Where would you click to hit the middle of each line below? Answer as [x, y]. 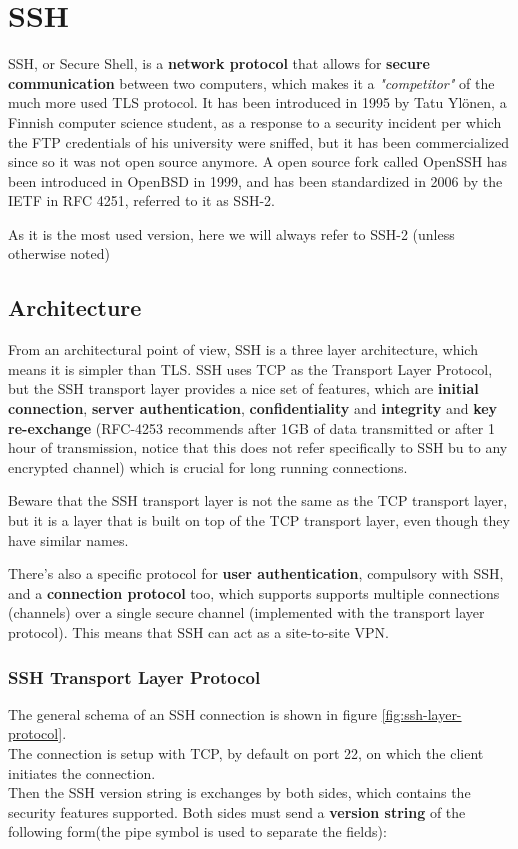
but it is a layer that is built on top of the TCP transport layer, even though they [259, 520]
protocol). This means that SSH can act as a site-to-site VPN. [198, 631]
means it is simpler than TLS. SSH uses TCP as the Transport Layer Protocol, [250, 368]
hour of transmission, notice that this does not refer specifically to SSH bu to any [258, 447]
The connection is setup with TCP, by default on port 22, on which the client [246, 752]
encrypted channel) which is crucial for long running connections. [208, 466]
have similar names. [68, 539]
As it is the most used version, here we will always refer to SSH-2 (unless [231, 233]
